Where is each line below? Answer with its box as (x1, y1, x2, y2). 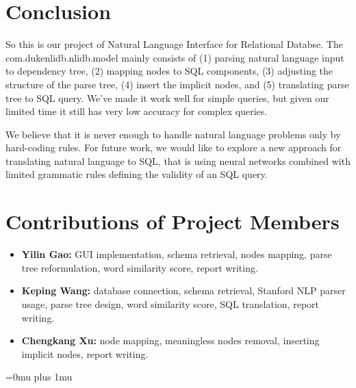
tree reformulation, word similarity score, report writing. (21, 260, 258, 274)
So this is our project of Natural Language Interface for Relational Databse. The (5, 37, 343, 51)
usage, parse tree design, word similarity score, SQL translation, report (21, 296, 319, 311)
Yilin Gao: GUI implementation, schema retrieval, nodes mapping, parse (21, 247, 332, 261)
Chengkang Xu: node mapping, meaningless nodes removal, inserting (21, 333, 320, 348)
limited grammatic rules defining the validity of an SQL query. (5, 167, 268, 181)
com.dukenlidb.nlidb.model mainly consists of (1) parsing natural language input (5, 50, 344, 64)
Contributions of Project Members (5, 207, 340, 235)
